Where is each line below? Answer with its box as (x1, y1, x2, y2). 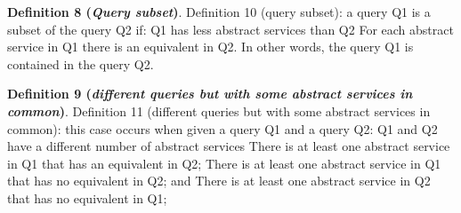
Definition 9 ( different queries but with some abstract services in (7, 84, 413, 103)
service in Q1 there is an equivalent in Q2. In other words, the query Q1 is (7, 37, 414, 56)
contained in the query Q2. (7, 54, 154, 73)
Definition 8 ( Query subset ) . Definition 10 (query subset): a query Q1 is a (7, 3, 431, 20)
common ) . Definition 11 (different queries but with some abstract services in (7, 101, 431, 120)
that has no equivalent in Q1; (7, 188, 167, 207)
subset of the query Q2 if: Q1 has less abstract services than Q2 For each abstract (7, 20, 454, 38)
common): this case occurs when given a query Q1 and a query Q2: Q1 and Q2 (7, 119, 438, 138)
